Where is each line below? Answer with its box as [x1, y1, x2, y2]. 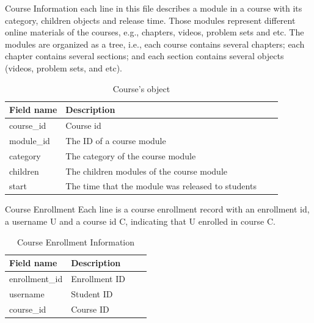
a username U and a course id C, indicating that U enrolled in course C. [5, 215, 276, 228]
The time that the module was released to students [65, 180, 257, 192]
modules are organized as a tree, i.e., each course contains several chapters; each [5, 37, 305, 50]
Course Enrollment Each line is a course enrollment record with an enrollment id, [5, 203, 310, 216]
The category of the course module [65, 149, 196, 162]
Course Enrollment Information [16, 235, 135, 248]
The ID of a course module [65, 134, 166, 147]
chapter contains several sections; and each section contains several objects [5, 49, 284, 62]
